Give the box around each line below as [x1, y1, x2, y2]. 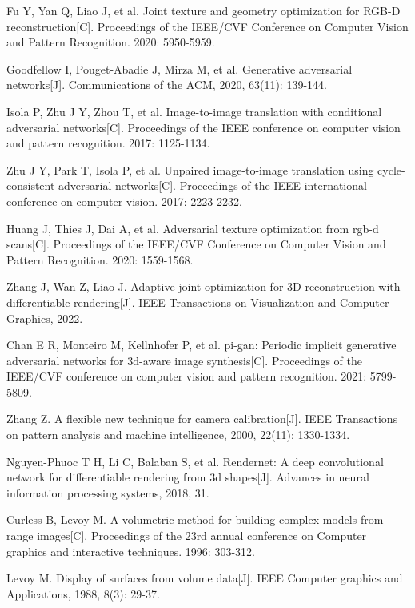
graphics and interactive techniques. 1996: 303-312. [6, 542, 255, 559]
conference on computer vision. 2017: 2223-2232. [6, 192, 242, 209]
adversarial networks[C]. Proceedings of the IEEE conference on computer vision [6, 119, 401, 135]
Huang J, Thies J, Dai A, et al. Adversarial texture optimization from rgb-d [6, 219, 379, 236]
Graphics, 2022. [6, 309, 83, 326]
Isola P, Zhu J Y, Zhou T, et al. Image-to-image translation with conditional [6, 103, 382, 119]
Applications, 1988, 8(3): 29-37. [6, 585, 160, 602]
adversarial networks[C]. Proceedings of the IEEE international [58, 177, 367, 194]
